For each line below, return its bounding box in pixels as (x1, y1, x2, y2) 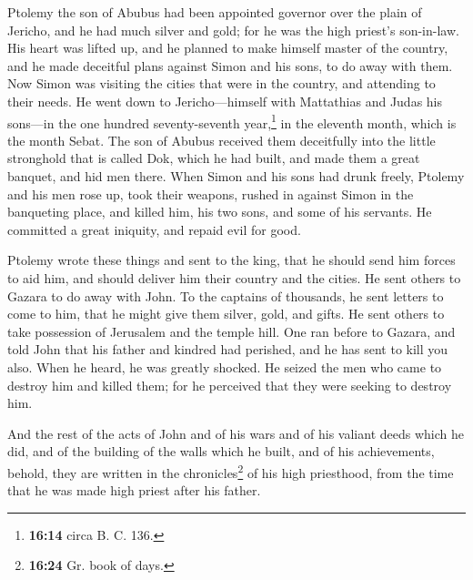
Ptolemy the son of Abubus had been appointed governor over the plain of (7, 3, 422, 21)
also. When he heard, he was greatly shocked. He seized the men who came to (7, 357, 442, 376)
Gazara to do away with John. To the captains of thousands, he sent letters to (7, 286, 444, 305)
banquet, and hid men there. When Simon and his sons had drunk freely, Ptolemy (7, 167, 465, 185)
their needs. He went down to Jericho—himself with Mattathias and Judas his (7, 91, 443, 110)
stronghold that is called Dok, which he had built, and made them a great (7, 148, 420, 168)
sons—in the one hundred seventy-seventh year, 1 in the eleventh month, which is (7, 110, 457, 132)
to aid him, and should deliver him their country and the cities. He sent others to (7, 268, 461, 287)
